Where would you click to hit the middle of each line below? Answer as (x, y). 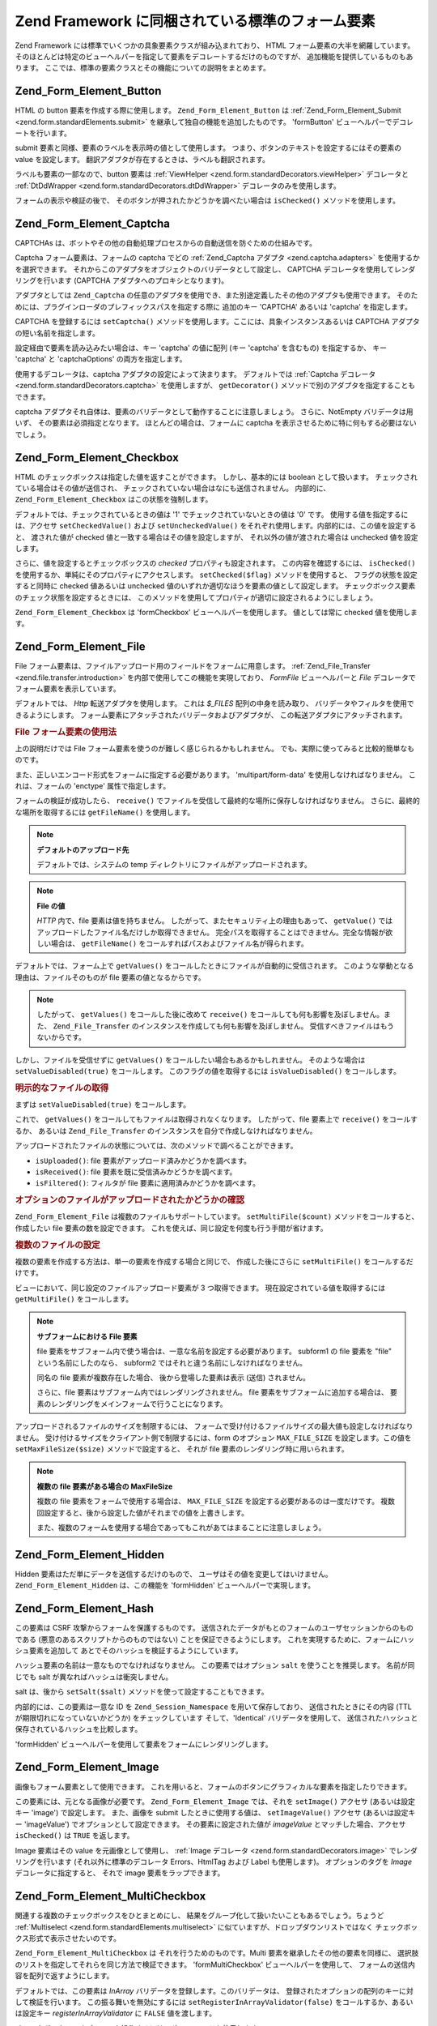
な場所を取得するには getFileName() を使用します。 (105, 812)
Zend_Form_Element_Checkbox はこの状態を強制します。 (114, 499)
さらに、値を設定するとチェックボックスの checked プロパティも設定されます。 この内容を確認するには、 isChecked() (215, 563)
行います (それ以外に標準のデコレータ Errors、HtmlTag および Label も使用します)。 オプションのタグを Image (228, 1861)
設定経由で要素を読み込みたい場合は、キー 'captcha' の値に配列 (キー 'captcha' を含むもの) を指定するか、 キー (201, 348)
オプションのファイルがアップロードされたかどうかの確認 (130, 1200)
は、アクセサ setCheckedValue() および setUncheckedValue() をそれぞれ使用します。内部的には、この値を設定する (216, 526)
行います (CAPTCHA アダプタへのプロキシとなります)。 (136, 280)
